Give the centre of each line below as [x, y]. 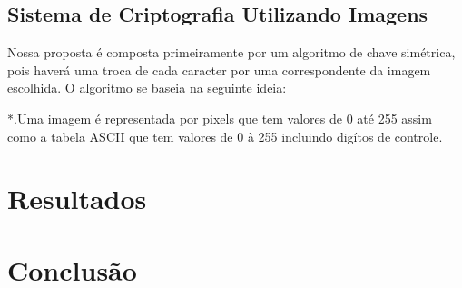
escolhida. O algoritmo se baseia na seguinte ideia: [147, 88]
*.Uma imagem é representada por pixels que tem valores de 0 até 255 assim [220, 118]
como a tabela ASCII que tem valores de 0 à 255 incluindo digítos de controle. [225, 136]
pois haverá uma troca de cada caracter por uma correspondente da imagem [219, 70]
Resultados [77, 199]
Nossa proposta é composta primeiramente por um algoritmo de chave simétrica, [231, 52]
